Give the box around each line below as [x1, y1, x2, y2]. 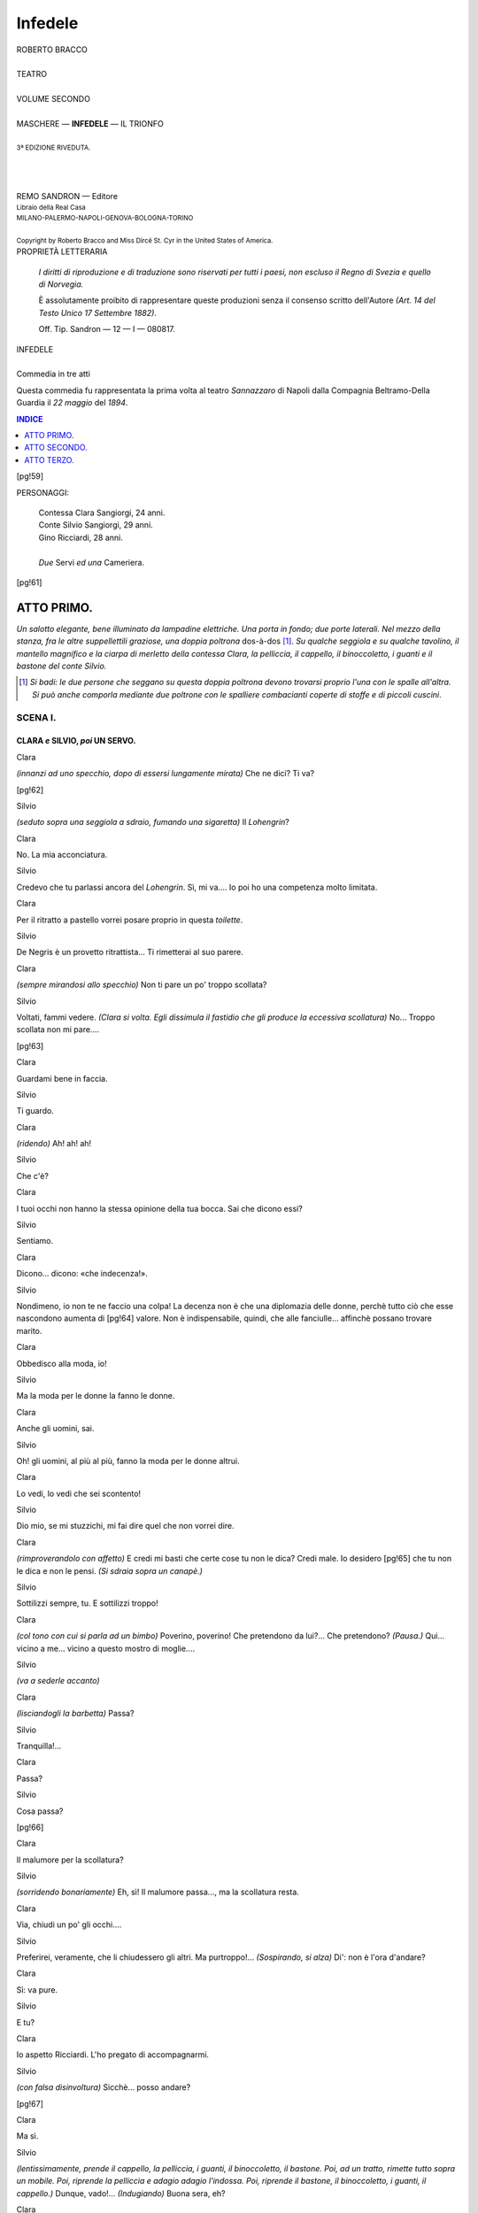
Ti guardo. [16, 1106, 55, 1116]
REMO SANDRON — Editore [16, 190, 119, 201]
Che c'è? [16, 1170, 49, 1181]
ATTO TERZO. [24, 454, 74, 465]
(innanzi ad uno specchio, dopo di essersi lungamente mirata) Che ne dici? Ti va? [16, 768, 314, 779]
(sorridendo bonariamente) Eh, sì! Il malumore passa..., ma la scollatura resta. [16, 1886, 300, 1898]
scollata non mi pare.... [16, 1024, 100, 1035]
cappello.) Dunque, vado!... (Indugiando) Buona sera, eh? [16, 2187, 226, 2199]
